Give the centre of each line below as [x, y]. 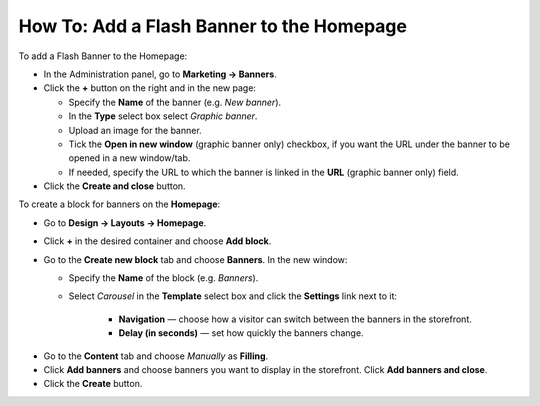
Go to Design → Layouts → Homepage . [125, 222]
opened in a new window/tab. [129, 158]
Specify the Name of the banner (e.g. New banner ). [175, 102]
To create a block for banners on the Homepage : [119, 204]
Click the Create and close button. [114, 186]
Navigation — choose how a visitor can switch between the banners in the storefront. [295, 319]
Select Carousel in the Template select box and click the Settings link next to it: [233, 296]
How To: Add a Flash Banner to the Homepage [212, 26]
